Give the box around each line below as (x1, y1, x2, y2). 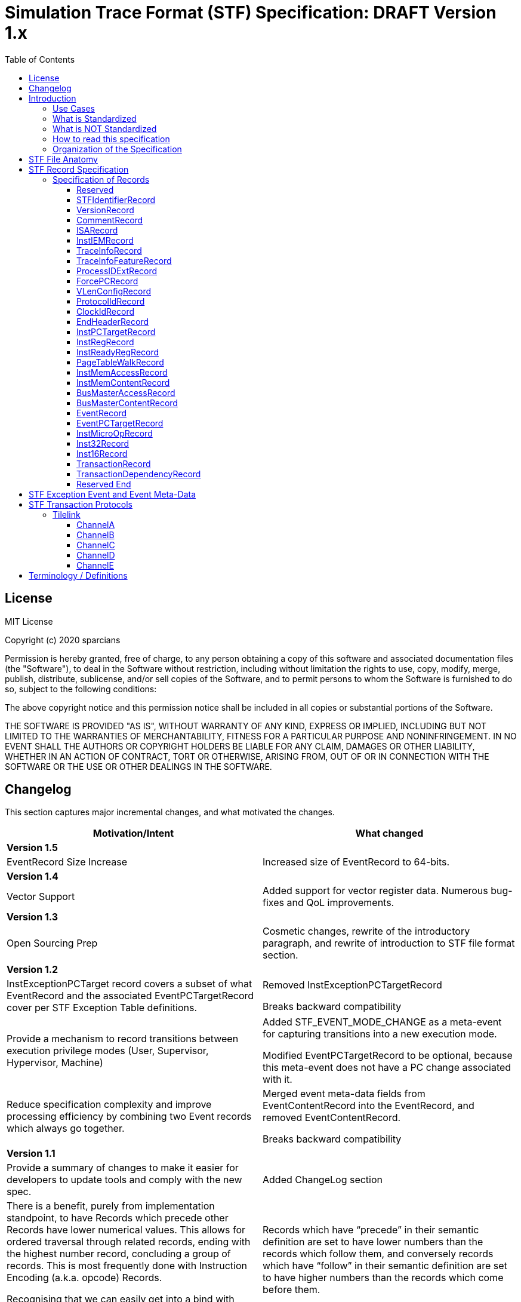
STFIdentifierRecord (76, 194, 156, 205)
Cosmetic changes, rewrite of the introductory (263, 925, 470, 938)
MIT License (5, 616, 53, 627)
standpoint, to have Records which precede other (7, 1212, 229, 1224)
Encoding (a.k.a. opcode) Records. (7, 1272, 162, 1284)
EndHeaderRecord (76, 316, 149, 327)
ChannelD (76, 549, 115, 560)
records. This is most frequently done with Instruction (7, 1260, 247, 1272)
